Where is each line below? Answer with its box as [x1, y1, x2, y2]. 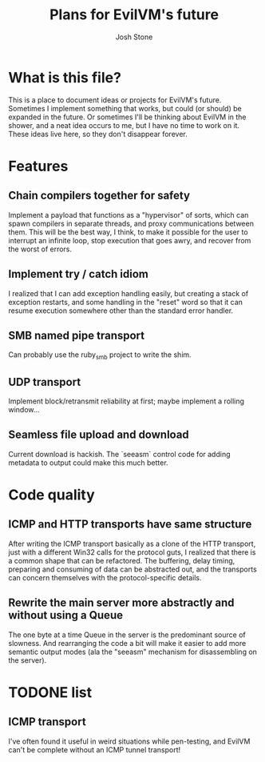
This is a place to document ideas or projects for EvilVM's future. [8, 94, 222, 105]
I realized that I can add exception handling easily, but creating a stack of [8, 288, 249, 298]
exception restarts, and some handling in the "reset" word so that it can [8, 297, 243, 307]
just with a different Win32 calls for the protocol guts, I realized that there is [8, 547, 256, 557]
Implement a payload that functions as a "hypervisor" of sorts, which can [8, 210, 249, 219]
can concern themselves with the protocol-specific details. [8, 572, 202, 582]
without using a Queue [8, 608, 124, 622]
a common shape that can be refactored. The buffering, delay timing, [8, 555, 235, 565]
